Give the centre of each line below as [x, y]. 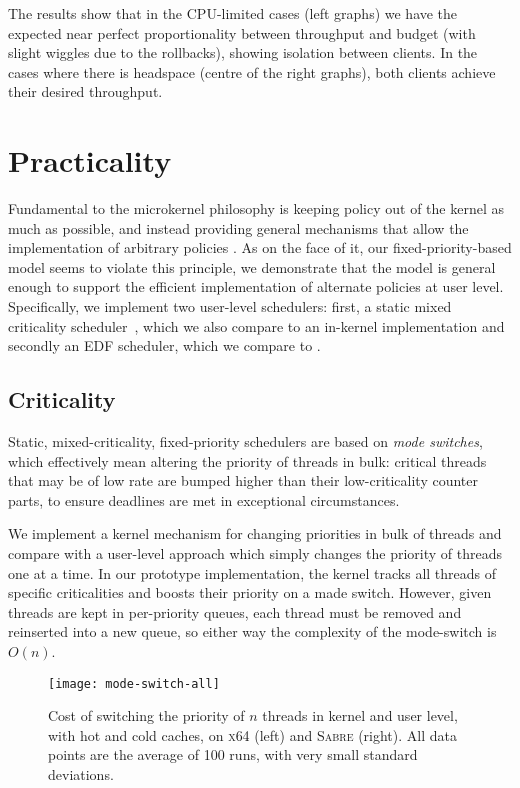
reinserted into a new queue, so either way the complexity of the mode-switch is [252, 631]
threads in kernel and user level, [360, 715]
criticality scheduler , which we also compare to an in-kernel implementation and [256, 325]
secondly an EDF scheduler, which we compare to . [164, 345]
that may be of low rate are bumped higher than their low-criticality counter [243, 480]
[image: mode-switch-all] [134, 683]
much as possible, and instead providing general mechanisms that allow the [238, 227]
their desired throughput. [85, 91]
